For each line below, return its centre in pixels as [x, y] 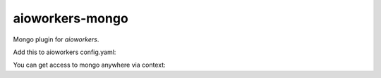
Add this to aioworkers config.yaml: [65, 52]
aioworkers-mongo [71, 18]
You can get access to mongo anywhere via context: [89, 65]
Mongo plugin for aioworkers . [56, 39]
